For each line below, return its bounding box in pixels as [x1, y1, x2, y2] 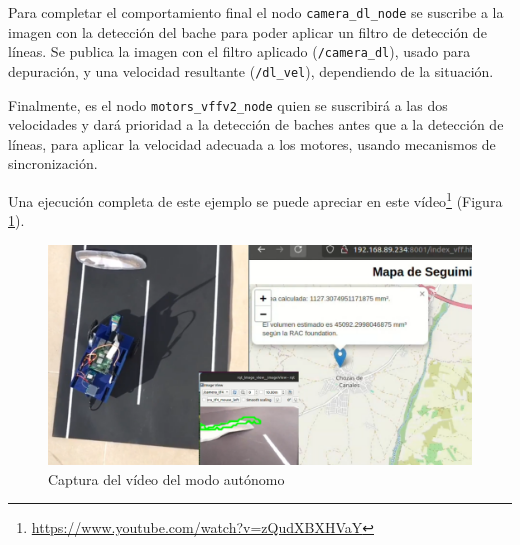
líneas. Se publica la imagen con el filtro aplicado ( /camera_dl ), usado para [8, 41, 471, 62]
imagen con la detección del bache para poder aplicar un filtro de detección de [8, 21, 487, 42]
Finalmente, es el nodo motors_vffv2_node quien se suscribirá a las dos [8, 94, 448, 115]
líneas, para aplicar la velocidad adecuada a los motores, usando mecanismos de [8, 133, 496, 154]
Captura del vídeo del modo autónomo [48, 468, 285, 489]
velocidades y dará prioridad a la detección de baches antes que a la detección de [8, 114, 504, 135]
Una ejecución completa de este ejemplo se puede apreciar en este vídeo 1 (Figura [8, 188, 503, 211]
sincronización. [8, 153, 98, 174]
